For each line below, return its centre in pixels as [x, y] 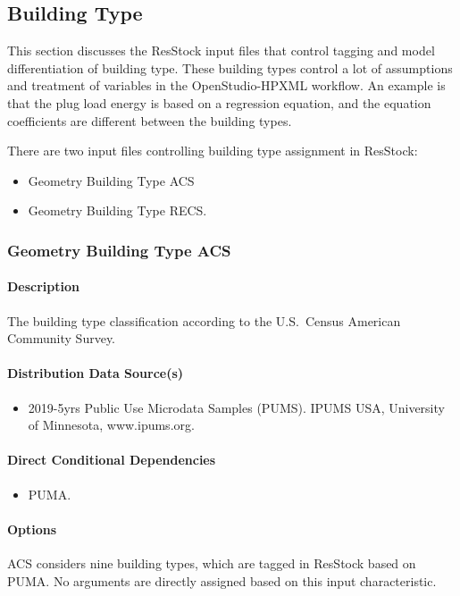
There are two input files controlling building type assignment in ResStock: [213, 151]
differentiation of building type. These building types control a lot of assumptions [230, 67]
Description [44, 286]
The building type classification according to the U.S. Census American [204, 320]
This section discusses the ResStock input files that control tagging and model [221, 50]
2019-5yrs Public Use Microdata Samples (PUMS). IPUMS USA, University [236, 407]
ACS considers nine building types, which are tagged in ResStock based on [212, 562]
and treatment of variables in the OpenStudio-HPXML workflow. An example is [226, 85]
